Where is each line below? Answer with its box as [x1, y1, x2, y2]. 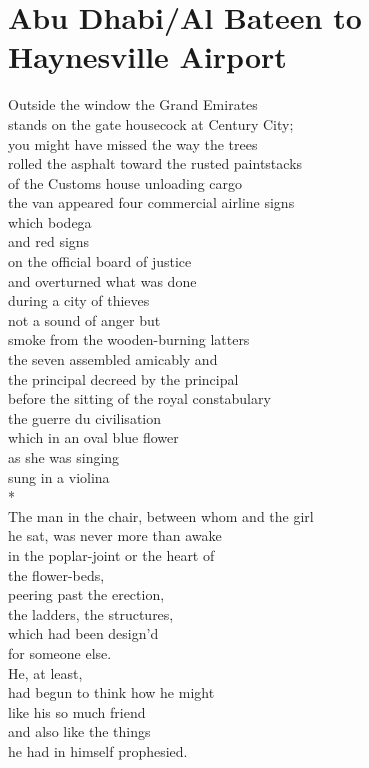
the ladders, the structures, [8, 603, 174, 624]
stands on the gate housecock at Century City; [8, 113, 294, 134]
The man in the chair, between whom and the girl [8, 505, 314, 526]
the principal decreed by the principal [8, 368, 239, 389]
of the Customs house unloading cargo [8, 172, 242, 193]
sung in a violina [8, 466, 110, 487]
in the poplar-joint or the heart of [8, 544, 215, 565]
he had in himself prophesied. [8, 740, 188, 761]
